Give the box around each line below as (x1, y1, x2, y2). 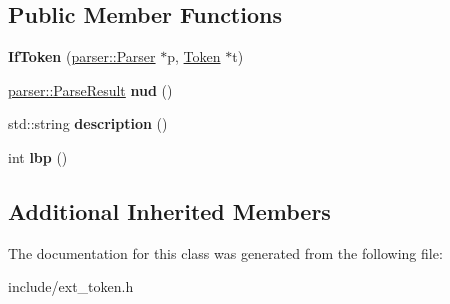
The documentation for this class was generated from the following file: (8, 242, 443, 263)
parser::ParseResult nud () (8, 79, 173, 100)
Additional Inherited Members (8, 195, 331, 226)
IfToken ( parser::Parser (8, 46, 156, 67)
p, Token (167, 46, 221, 67)
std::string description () (8, 113, 168, 134)
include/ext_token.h (8, 276, 134, 297)
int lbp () (8, 146, 68, 167)
